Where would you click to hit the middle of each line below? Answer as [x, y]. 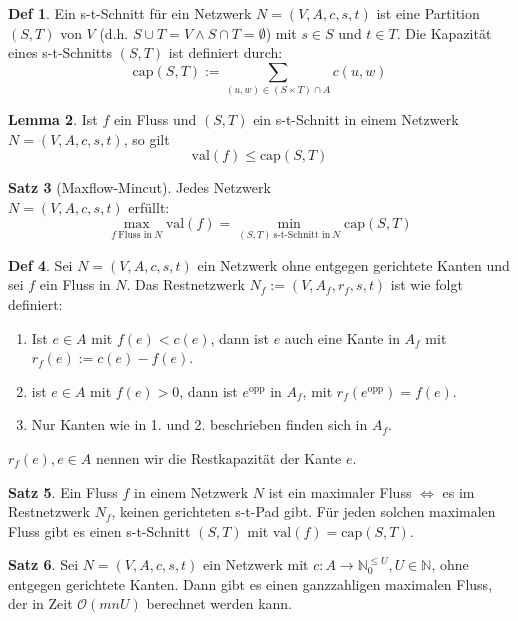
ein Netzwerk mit [256, 564]
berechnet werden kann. [219, 603]
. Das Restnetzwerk [185, 284]
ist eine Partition [428, 13]
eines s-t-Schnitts [60, 52]
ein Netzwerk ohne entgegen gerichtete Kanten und [353, 264]
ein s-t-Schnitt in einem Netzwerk [356, 119]
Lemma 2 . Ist [53, 119]
